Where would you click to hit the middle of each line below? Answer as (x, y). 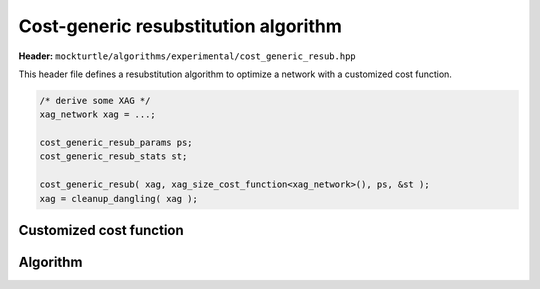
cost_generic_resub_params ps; (116, 143)
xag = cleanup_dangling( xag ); (119, 198)
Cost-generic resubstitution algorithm (180, 26)
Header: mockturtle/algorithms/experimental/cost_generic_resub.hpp (187, 56)
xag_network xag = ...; (98, 114)
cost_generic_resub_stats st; (113, 156)
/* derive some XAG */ (95, 100)
